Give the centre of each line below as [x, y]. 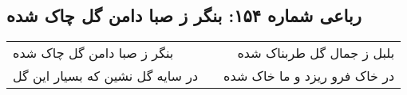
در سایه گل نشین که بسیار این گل [106, 76]
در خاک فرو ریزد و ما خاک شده [309, 76]
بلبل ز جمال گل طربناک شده [316, 53]
